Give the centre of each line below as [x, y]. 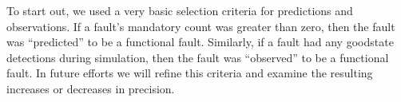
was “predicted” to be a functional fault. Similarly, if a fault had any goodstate [200, 42]
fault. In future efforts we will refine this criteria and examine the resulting [190, 73]
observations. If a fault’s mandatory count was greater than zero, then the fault [201, 26]
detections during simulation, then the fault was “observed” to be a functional [198, 57]
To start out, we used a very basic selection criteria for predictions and [180, 10]
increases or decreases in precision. [91, 88]
